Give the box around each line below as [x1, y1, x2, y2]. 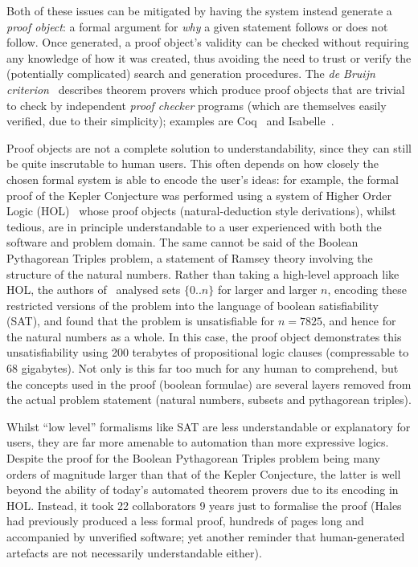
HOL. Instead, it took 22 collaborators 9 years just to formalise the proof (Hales [6, 496, 402, 513]
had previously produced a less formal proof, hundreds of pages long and [6, 512, 364, 529]
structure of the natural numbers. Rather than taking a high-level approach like [6, 265, 400, 282]
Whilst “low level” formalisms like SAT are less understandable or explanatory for [6, 418, 411, 434]
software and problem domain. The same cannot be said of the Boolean [6, 234, 359, 251]
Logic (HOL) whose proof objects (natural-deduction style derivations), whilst [6, 202, 396, 219]
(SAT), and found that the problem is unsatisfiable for [6, 312, 275, 329]
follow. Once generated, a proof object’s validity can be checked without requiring [6, 34, 409, 51]
